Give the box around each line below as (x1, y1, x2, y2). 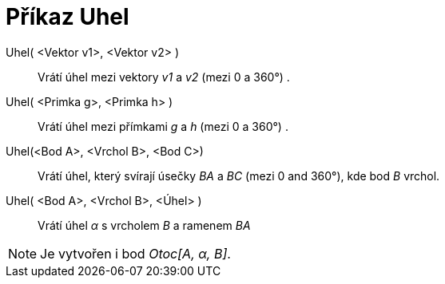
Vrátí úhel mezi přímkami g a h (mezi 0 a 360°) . (38, 119, 288, 133)
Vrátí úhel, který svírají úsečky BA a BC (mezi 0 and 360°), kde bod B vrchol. (38, 168, 440, 183)
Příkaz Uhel (6, 3, 129, 30)
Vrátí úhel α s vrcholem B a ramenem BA (38, 218, 251, 232)
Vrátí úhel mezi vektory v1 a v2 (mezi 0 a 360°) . (38, 69, 290, 84)
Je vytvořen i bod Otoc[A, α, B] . (40, 245, 231, 262)
